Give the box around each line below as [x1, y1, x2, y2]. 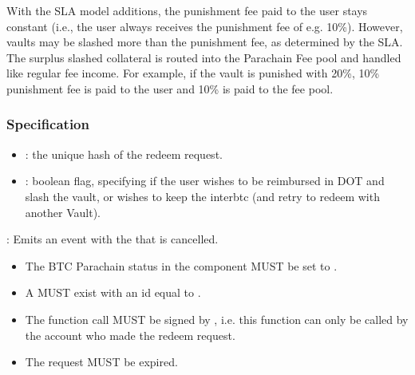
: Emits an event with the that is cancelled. [6, 231, 219, 247]
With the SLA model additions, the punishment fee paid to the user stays [6, 2, 368, 18]
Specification [6, 114, 89, 134]
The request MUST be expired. [25, 353, 178, 370]
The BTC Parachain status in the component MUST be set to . [25, 257, 338, 274]
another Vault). [25, 203, 101, 220]
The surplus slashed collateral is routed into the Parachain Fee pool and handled [6, 49, 401, 65]
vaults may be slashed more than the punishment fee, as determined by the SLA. [6, 34, 403, 50]
